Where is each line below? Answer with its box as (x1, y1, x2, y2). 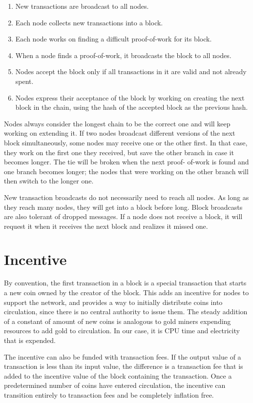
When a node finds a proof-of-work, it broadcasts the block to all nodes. (15, 50, 232, 60)
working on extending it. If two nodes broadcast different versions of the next (4, 128, 235, 138)
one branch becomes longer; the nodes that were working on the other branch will (4, 166, 249, 176)
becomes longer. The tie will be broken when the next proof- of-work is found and (4, 157, 249, 167)
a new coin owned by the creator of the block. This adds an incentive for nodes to (4, 287, 249, 297)
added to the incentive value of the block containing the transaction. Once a (4, 370, 232, 381)
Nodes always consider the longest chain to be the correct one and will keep (4, 118, 231, 128)
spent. (15, 76, 34, 86)
